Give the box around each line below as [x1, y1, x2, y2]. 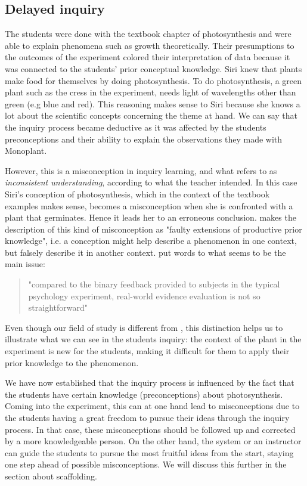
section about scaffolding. [5, 469, 97, 482]
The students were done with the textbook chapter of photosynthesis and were [5, 27, 292, 40]
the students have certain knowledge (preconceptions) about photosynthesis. [5, 388, 283, 400]
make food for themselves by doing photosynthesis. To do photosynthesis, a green [5, 74, 302, 86]
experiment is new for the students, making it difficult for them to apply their [5, 345, 290, 357]
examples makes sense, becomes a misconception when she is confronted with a [5, 199, 293, 212]
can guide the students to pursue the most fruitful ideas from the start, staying [5, 446, 294, 459]
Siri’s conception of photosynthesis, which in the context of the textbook [5, 187, 270, 200]
